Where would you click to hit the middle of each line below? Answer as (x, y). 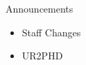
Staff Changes (51, 32)
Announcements (40, 8)
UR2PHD (42, 56)
